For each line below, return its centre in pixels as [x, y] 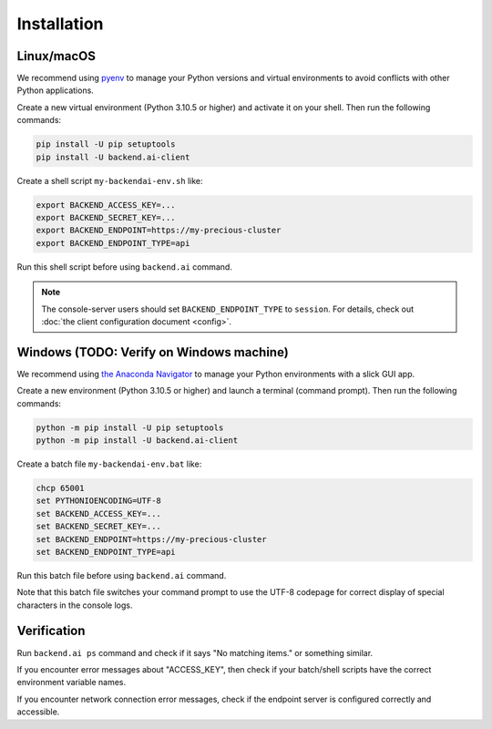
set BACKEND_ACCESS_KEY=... [98, 513]
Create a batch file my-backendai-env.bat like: [109, 464]
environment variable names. [72, 683]
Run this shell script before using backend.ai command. [124, 267]
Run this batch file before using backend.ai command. [122, 575]
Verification [51, 631]
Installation [60, 24]
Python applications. [56, 90]
